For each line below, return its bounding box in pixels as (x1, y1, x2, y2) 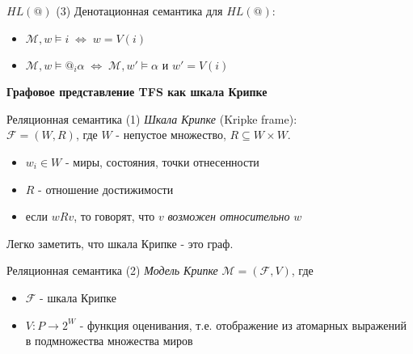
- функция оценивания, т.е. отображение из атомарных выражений (79, 316, 407, 333)
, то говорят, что (74, 208, 155, 225)
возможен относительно (167, 208, 290, 225)
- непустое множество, (116, 126, 226, 143)
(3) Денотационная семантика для (56, 2, 223, 19)
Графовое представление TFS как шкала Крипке (6, 83, 268, 100)
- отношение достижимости (38, 180, 174, 197)
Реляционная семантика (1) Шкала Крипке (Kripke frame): (6, 110, 297, 127)
